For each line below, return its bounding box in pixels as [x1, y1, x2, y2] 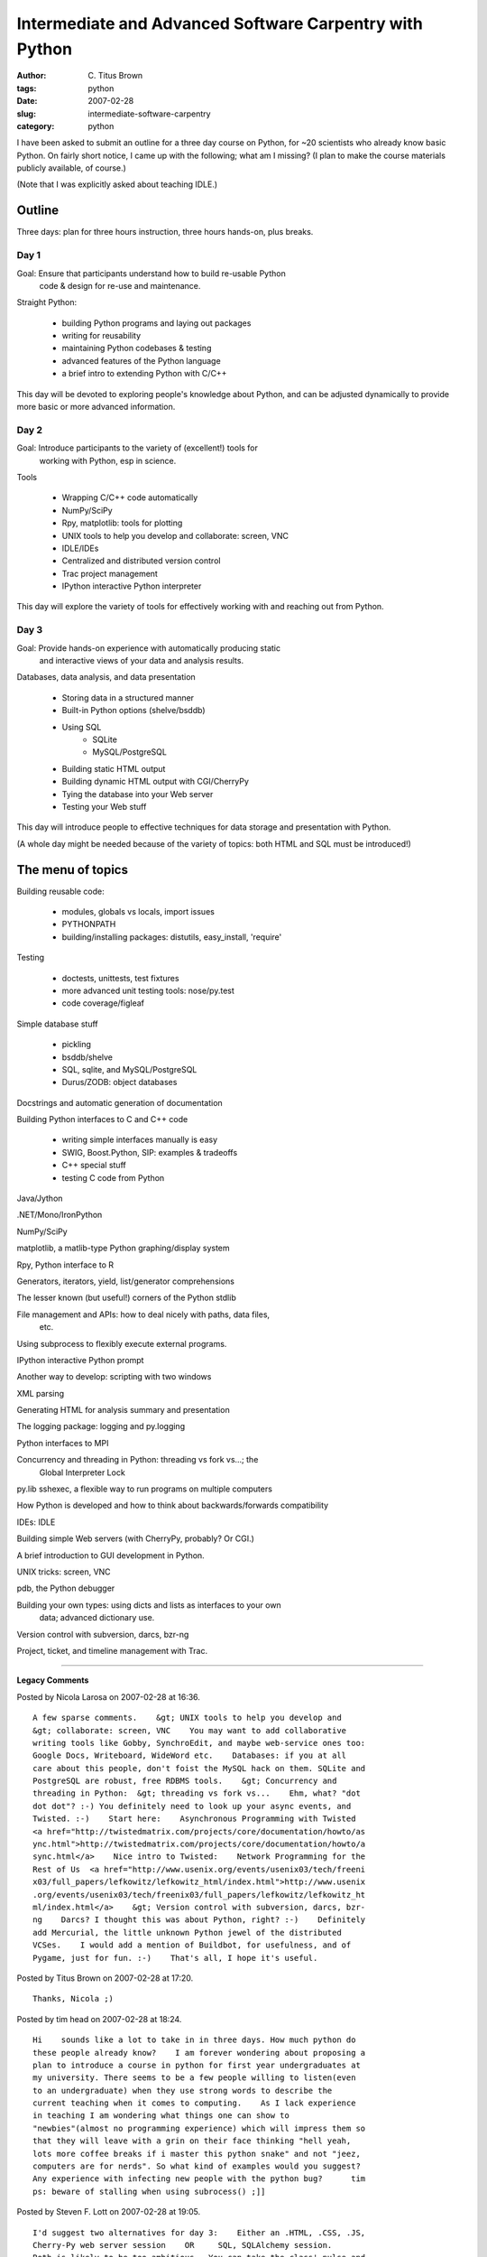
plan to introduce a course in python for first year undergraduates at [32, 2059, 361, 2070]
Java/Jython [16, 1193, 63, 1204]
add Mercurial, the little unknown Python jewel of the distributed [32, 1927, 342, 1937]
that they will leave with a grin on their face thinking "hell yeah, [32, 2136, 352, 2146]
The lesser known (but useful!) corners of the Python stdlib [16, 1292, 236, 1304]
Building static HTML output [61, 763, 166, 774]
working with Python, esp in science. [39, 455, 177, 466]
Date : [16, 96, 38, 107]
